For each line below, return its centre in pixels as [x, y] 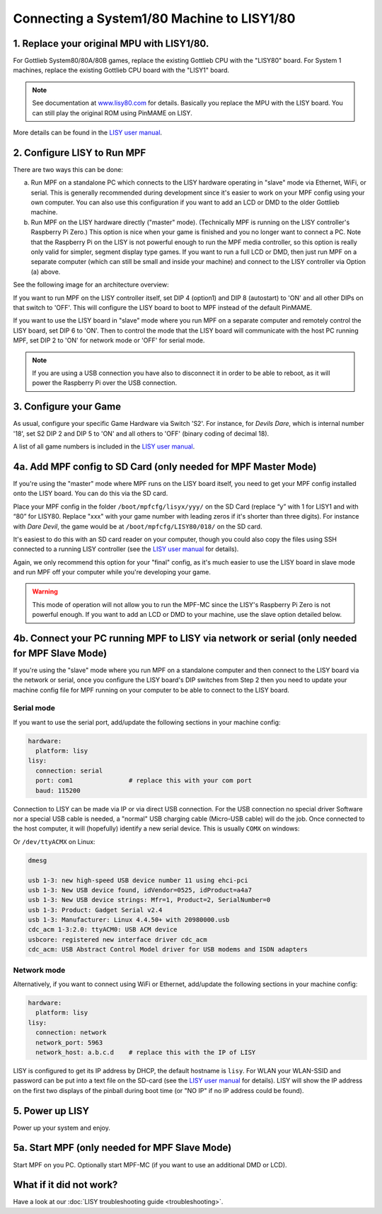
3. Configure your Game [67, 407]
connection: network [71, 1033]
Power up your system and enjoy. [62, 1128]
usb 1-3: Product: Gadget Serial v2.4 [95, 910]
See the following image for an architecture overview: [91, 285]
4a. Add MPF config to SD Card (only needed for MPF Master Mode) [165, 467]
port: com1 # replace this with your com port [144, 781]
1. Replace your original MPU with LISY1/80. [111, 44]
